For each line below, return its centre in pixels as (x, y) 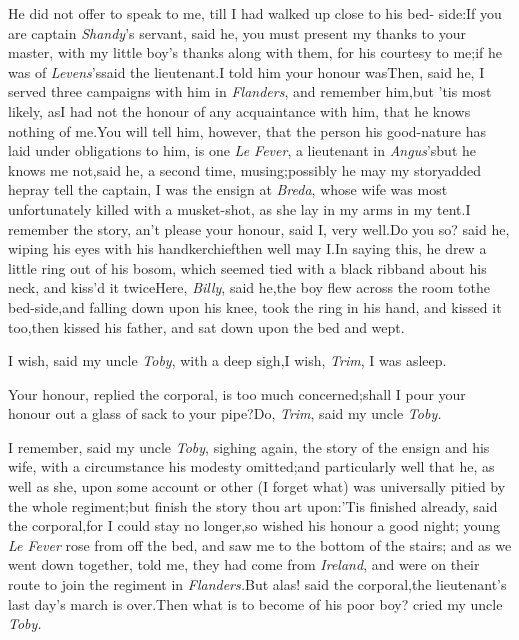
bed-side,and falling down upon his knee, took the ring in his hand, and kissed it (255, 306)
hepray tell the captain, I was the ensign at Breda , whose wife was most (228, 189)
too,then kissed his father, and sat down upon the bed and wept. (206, 326)
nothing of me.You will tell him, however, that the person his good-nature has (247, 130)
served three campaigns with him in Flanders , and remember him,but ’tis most (250, 91)
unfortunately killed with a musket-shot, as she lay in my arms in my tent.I (239, 208)
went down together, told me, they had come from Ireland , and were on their (244, 564)
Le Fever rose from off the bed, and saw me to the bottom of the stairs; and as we (260, 544)
